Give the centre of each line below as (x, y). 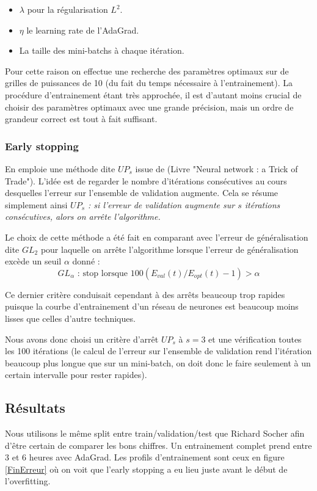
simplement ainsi (36, 204)
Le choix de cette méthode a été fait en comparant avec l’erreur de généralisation (157, 237)
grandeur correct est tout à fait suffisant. (81, 119)
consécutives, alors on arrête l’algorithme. (83, 216)
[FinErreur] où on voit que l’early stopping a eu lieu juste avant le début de (146, 469)
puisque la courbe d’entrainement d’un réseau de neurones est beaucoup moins (152, 306)
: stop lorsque (103, 273)
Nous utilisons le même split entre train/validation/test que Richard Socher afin (155, 433)
